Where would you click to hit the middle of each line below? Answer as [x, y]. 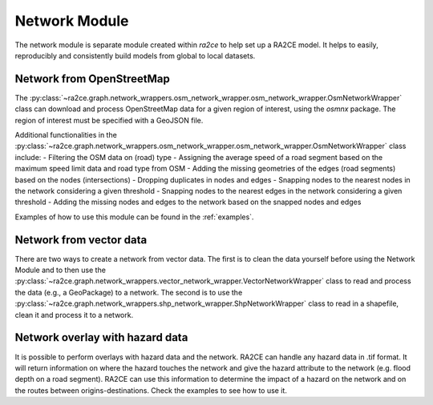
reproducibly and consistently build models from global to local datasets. [135, 55]
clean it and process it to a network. [74, 315]
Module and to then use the [60, 270]
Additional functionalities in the [66, 135]
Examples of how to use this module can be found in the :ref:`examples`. [134, 217]
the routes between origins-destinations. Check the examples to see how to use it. [151, 390]
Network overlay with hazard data [101, 337]
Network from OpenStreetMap [92, 79]
